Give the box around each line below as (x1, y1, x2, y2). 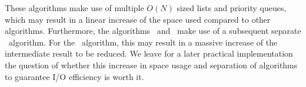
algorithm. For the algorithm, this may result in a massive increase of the (8, 36, 278, 48)
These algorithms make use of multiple (5, 2, 144, 13)
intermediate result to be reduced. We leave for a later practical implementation (5, 47, 293, 60)
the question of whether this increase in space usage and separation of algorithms (5, 58, 298, 71)
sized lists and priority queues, (177, 2, 287, 13)
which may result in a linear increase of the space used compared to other (5, 13, 271, 25)
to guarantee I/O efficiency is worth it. (5, 70, 144, 82)
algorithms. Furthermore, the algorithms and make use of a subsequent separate (5, 25, 301, 37)
